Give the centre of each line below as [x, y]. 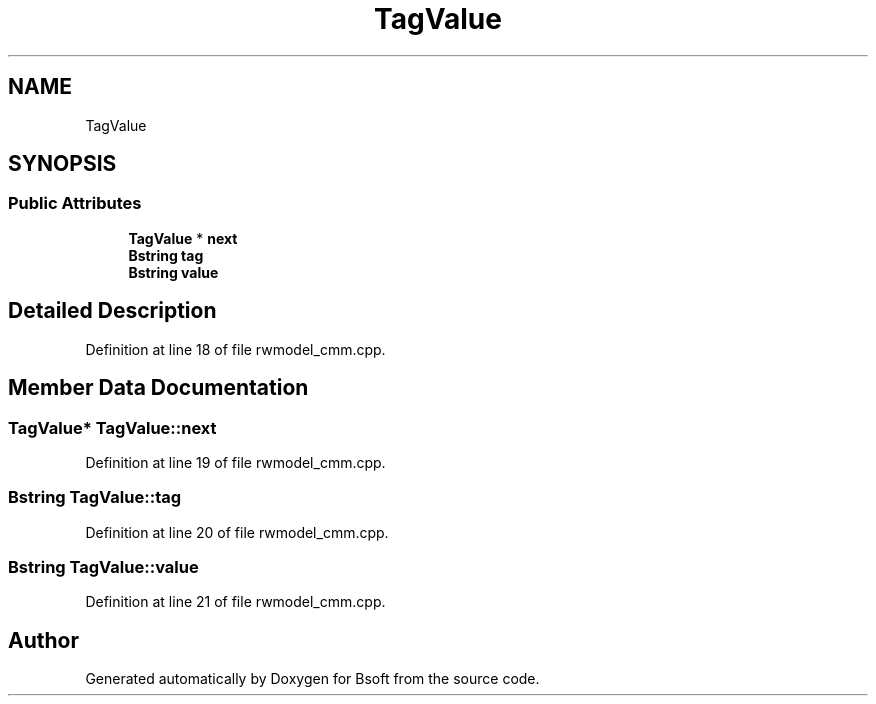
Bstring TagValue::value [103, 567]
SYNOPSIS [62, 164]
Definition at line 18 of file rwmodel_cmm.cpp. [235, 349]
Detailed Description [112, 311]
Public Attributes [75, 203]
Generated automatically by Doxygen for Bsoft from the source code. [312, 679]
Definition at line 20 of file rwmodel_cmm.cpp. [237, 532]
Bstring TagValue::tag [95, 497]
